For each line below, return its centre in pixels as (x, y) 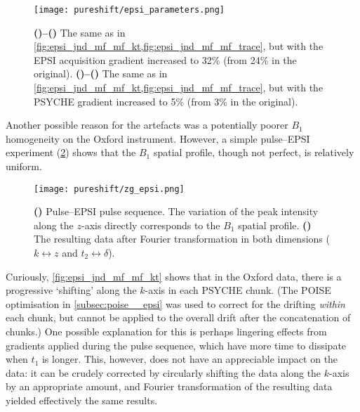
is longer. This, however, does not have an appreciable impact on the (190, 359)
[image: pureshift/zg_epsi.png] (109, 189)
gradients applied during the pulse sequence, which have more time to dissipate (176, 345)
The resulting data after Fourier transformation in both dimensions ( (182, 239)
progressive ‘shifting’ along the (71, 290)
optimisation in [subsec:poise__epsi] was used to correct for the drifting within (175, 303)
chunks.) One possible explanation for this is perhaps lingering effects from (166, 331)
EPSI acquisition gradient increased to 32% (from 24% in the (165, 59)
